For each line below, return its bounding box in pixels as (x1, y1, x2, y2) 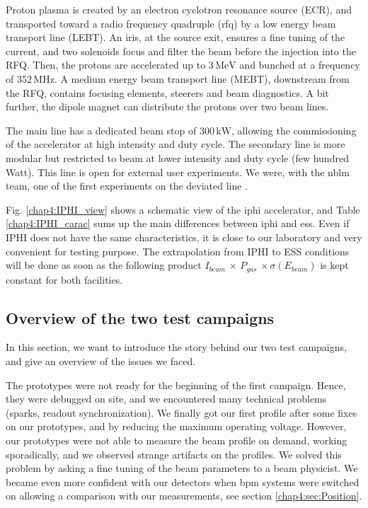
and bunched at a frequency (239, 57, 360, 72)
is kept (320, 258, 349, 272)
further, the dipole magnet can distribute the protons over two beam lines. (6, 99, 329, 114)
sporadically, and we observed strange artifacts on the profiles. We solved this (6, 446, 342, 461)
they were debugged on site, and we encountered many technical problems (6, 391, 327, 406)
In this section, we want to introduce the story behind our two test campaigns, (6, 340, 347, 354)
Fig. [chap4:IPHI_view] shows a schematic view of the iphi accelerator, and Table (6, 202, 360, 217)
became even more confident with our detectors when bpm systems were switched (6, 474, 360, 489)
